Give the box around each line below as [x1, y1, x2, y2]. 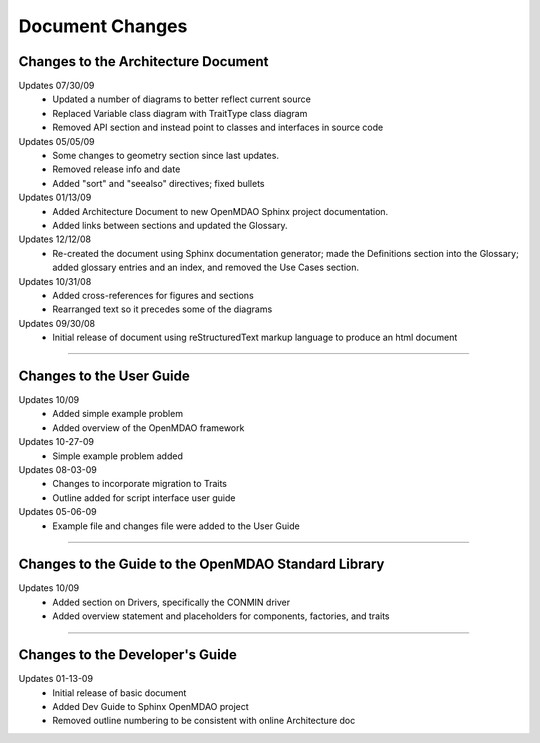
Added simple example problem [52, 408, 184, 420]
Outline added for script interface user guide [52, 491, 236, 504]
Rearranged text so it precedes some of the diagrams [52, 303, 273, 315]
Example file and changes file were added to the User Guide [52, 520, 300, 532]
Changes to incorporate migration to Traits [52, 478, 227, 490]
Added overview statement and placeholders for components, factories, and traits [52, 610, 390, 622]
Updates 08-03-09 [18, 463, 97, 475]
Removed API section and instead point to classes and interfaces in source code [52, 121, 384, 134]
